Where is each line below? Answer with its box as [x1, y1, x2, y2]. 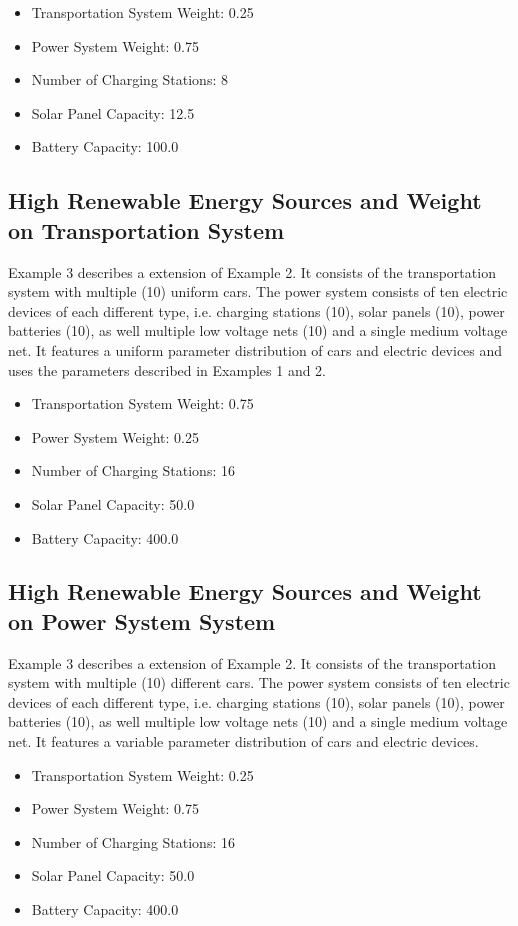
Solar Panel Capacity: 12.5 [31, 102, 195, 123]
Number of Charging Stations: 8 [31, 69, 228, 90]
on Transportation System [8, 214, 285, 245]
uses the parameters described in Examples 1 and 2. [8, 359, 327, 380]
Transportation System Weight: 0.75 [31, 393, 254, 414]
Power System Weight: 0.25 [31, 426, 199, 447]
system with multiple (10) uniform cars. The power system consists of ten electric [8, 281, 508, 302]
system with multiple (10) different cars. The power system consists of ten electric [8, 672, 510, 693]
